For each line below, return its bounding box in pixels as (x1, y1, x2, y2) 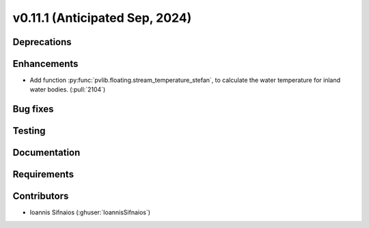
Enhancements (12, 58, 79, 70)
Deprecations (12, 36, 72, 48)
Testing (12, 125, 46, 137)
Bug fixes (12, 103, 54, 115)
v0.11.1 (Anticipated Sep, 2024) (12, 10, 192, 25)
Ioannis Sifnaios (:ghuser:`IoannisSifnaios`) (29, 208, 150, 216)
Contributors (12, 190, 69, 202)
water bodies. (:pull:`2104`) (29, 85, 106, 94)
